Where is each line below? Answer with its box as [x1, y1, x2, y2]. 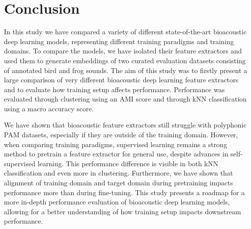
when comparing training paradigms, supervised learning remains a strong [4, 139, 227, 149]
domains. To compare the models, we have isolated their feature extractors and [4, 46, 242, 56]
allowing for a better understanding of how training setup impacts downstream [4, 206, 241, 216]
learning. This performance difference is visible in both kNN [37, 158, 219, 168]
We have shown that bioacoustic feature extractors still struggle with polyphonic [4, 120, 247, 130]
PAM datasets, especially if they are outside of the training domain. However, [4, 129, 238, 140]
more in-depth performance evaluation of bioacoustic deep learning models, [4, 197, 230, 207]
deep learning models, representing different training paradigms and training [4, 36, 234, 46]
